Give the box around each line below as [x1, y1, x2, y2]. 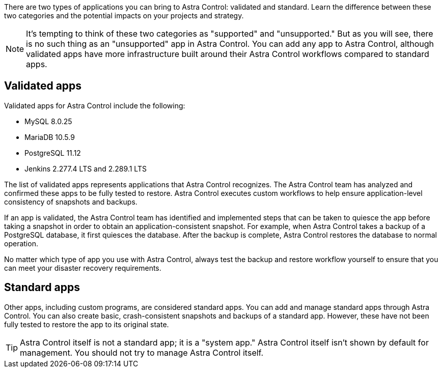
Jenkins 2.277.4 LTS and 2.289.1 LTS [24, 164, 147, 173]
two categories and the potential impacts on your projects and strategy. [4, 11, 244, 20]
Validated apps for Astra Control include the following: [4, 101, 185, 110]
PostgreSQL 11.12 [24, 148, 81, 157]
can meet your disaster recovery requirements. [4, 263, 161, 272]
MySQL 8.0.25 [24, 117, 72, 126]
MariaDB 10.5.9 [24, 132, 75, 141]
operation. [4, 239, 38, 248]
